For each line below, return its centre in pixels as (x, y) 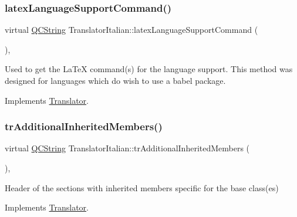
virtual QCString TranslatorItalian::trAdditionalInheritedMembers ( (127, 148)
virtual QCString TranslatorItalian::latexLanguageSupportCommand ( (131, 30)
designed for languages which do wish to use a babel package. (115, 80)
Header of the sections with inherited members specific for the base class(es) (142, 187)
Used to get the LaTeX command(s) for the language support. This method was (149, 69)
